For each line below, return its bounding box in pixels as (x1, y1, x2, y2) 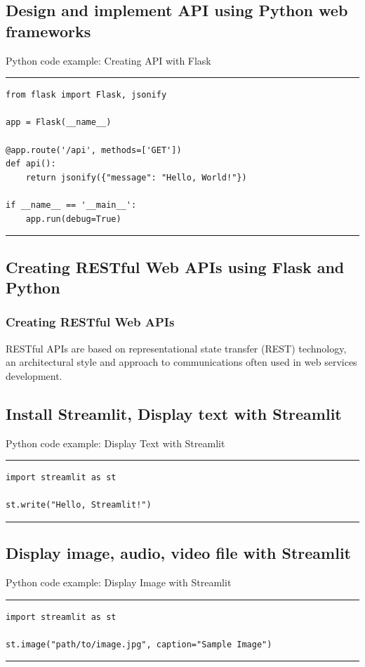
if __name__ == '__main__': (6, 199, 137, 210)
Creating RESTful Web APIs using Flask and (6, 256, 345, 277)
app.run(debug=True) (25, 213, 121, 224)
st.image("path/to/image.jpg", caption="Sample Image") (6, 639, 272, 649)
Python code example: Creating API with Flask (6, 53, 211, 67)
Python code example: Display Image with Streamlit (6, 575, 232, 590)
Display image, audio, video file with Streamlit (6, 542, 352, 564)
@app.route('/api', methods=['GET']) (6, 145, 182, 155)
